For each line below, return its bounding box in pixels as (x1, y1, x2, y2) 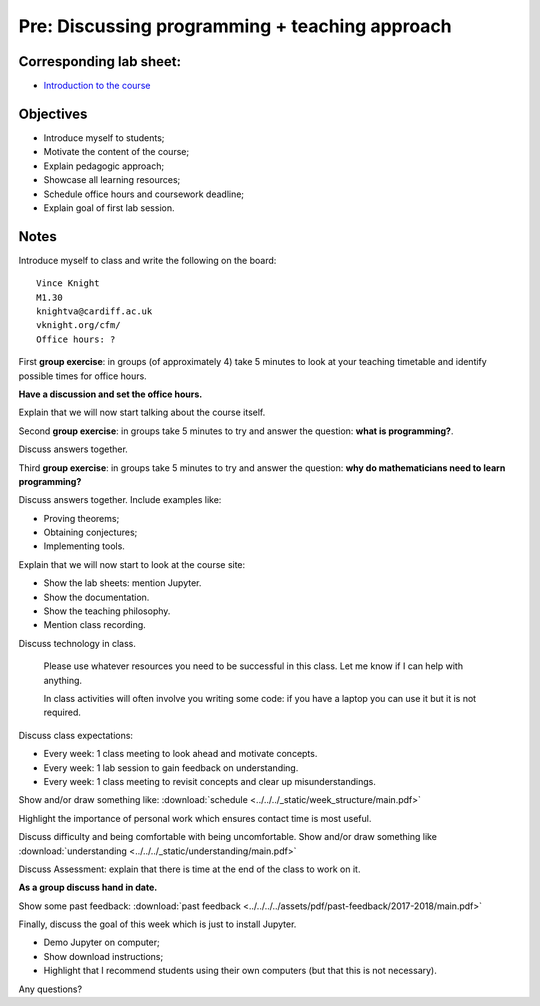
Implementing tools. (43, 540, 125, 552)
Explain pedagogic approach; (43, 160, 165, 172)
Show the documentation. (43, 591, 150, 603)
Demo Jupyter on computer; (43, 936, 160, 949)
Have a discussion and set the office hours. (18, 388, 203, 400)
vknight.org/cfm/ (36, 320, 121, 331)
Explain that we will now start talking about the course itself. (18, 406, 266, 419)
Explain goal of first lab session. (43, 201, 175, 214)
